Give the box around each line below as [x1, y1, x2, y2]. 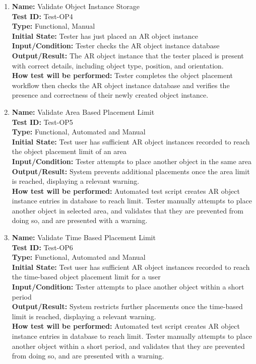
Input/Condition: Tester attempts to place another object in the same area [12, 156, 252, 166]
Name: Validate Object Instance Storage [12, 1, 140, 11]
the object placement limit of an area [12, 146, 126, 157]
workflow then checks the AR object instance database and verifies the [12, 80, 230, 90]
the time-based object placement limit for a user [12, 271, 161, 282]
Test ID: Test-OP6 [12, 242, 73, 252]
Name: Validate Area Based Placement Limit [12, 106, 155, 117]
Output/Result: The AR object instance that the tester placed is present [12, 50, 244, 60]
